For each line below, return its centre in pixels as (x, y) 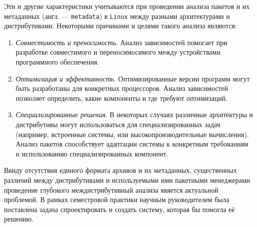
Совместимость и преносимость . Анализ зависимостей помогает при (121, 42)
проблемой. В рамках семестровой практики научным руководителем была (117, 199)
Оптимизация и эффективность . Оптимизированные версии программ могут (133, 78)
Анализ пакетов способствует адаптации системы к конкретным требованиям (132, 144)
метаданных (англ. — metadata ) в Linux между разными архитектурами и (117, 16)
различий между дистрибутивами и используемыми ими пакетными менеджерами (127, 180)
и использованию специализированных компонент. (92, 153)
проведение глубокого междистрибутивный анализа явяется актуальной (111, 189)
